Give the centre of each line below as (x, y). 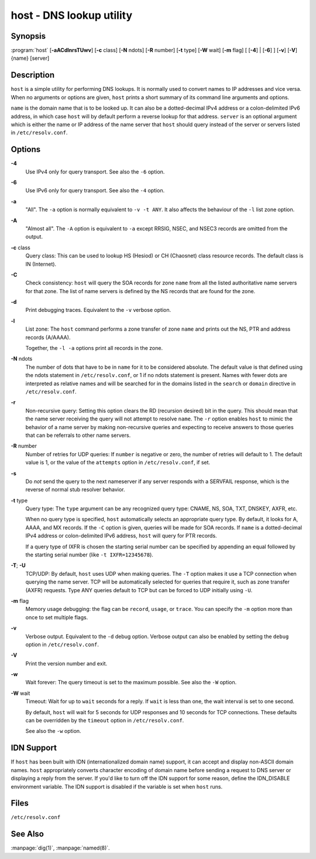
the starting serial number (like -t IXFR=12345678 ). (89, 555)
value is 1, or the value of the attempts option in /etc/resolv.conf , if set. (118, 463)
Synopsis (28, 36)
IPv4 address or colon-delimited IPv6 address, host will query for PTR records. (121, 536)
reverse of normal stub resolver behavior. (75, 490)
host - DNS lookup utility (72, 15)
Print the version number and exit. (66, 663)
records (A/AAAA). (48, 337)
